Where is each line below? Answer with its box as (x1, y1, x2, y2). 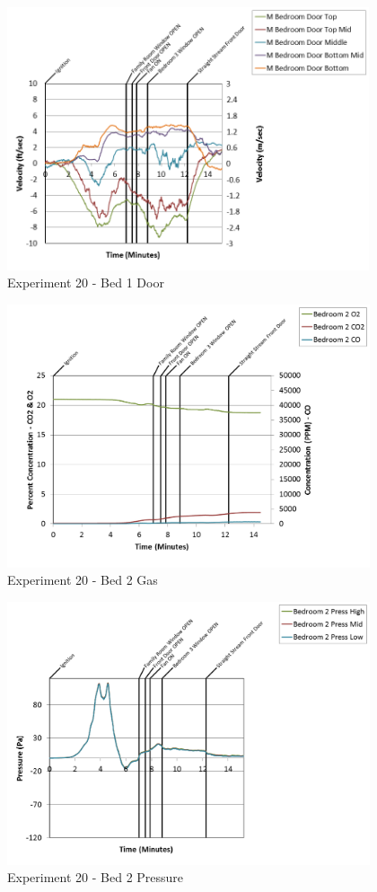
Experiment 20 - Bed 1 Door (7, 273, 164, 292)
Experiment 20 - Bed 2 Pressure (7, 868, 184, 887)
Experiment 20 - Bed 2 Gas (7, 570, 158, 589)
